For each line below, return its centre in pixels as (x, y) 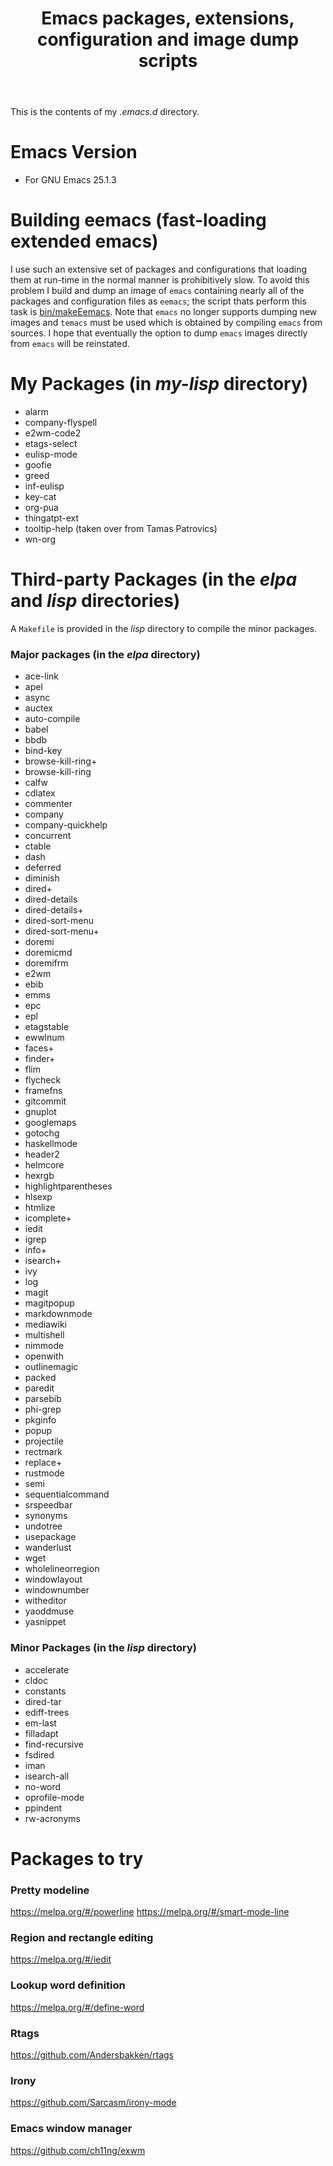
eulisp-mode (51, 454)
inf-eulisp (44, 486)
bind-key (43, 751)
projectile (44, 1441)
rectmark (43, 1452)
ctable (38, 846)
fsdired (39, 1754)
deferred (43, 868)
